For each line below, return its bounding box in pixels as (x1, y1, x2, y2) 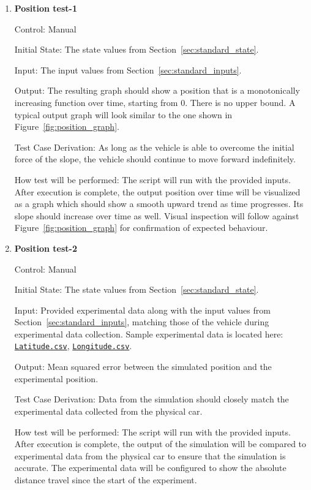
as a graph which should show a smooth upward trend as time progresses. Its (14, 197, 304, 210)
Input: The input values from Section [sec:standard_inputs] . (14, 63, 242, 76)
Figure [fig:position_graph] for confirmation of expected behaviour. (14, 221, 268, 234)
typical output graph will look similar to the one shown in (14, 108, 233, 121)
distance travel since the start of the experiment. (14, 473, 197, 486)
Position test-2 (14, 241, 77, 254)
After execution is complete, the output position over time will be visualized (14, 185, 301, 198)
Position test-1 (14, 2, 77, 14)
